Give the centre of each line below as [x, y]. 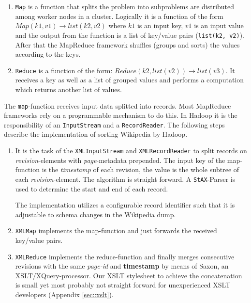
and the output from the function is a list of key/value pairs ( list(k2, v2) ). [130, 35]
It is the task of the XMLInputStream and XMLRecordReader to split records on [131, 151]
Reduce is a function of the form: [64, 70]
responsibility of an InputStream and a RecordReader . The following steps [114, 124]
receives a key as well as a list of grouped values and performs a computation [130, 80]
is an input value [219, 25]
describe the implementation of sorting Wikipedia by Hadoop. [96, 134]
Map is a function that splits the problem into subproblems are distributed [125, 6]
